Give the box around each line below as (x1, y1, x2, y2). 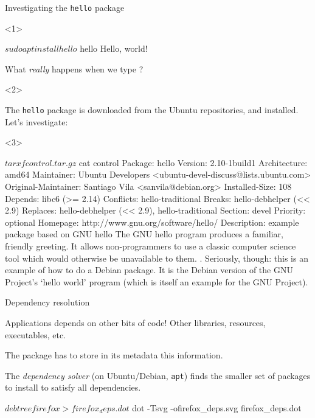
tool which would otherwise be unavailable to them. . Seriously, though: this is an (5, 251, 308, 264)
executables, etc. (5, 328, 66, 341)
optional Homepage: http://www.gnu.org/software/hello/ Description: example (5, 215, 299, 228)
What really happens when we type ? (5, 62, 144, 75)
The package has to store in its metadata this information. (5, 349, 223, 361)
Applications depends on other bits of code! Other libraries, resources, (5, 316, 266, 329)
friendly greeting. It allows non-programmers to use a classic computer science (5, 240, 296, 253)
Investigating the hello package (5, 1, 125, 13)
